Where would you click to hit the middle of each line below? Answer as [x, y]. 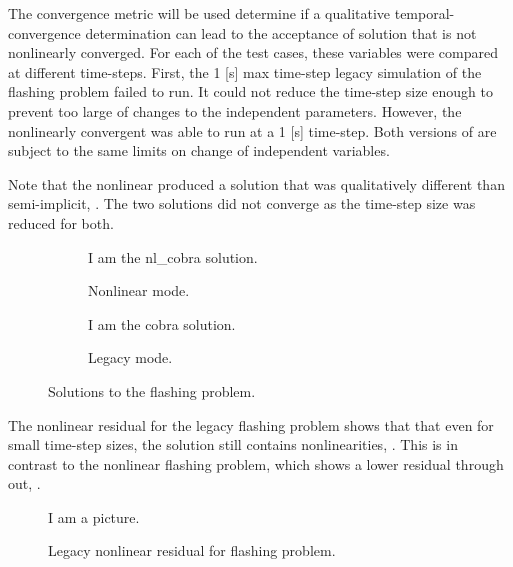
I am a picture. [94, 516]
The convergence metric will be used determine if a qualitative [199, 13]
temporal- [424, 13]
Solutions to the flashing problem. [152, 390]
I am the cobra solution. [162, 323]
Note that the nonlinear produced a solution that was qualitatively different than [256, 183]
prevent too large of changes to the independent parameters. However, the [235, 110]
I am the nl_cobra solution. [173, 256]
